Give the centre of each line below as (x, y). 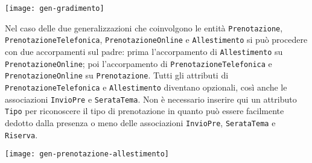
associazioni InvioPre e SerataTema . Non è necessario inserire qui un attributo (151, 99)
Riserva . (21, 134)
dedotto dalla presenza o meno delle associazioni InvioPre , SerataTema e (140, 122)
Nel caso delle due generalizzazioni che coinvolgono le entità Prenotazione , (144, 27)
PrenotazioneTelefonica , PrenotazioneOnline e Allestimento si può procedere (156, 40)
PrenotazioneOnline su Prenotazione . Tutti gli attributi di (117, 75)
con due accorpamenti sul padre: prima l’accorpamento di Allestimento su (144, 51)
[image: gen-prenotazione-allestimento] (87, 154)
